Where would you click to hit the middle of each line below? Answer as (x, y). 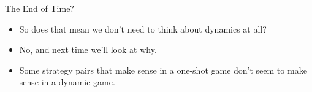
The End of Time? (40, 8)
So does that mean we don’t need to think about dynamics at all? (143, 29)
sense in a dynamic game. (67, 82)
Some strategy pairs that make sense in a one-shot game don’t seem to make (163, 70)
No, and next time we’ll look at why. (88, 49)
